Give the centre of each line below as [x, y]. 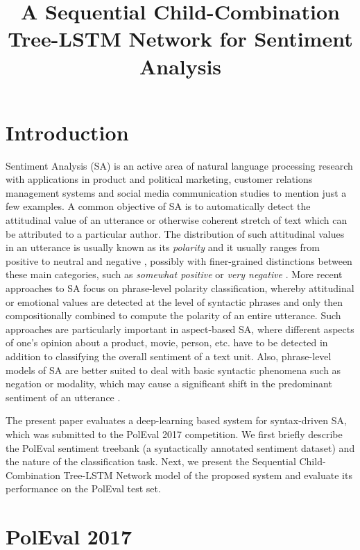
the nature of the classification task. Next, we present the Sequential [151, 461]
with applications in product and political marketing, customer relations [159, 179]
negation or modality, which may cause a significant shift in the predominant [169, 383]
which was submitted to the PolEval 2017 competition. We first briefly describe [174, 434]
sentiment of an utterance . [63, 397]
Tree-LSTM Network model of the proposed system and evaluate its [208, 475]
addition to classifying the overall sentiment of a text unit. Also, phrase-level [169, 356]
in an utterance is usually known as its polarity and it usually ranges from [163, 247]
